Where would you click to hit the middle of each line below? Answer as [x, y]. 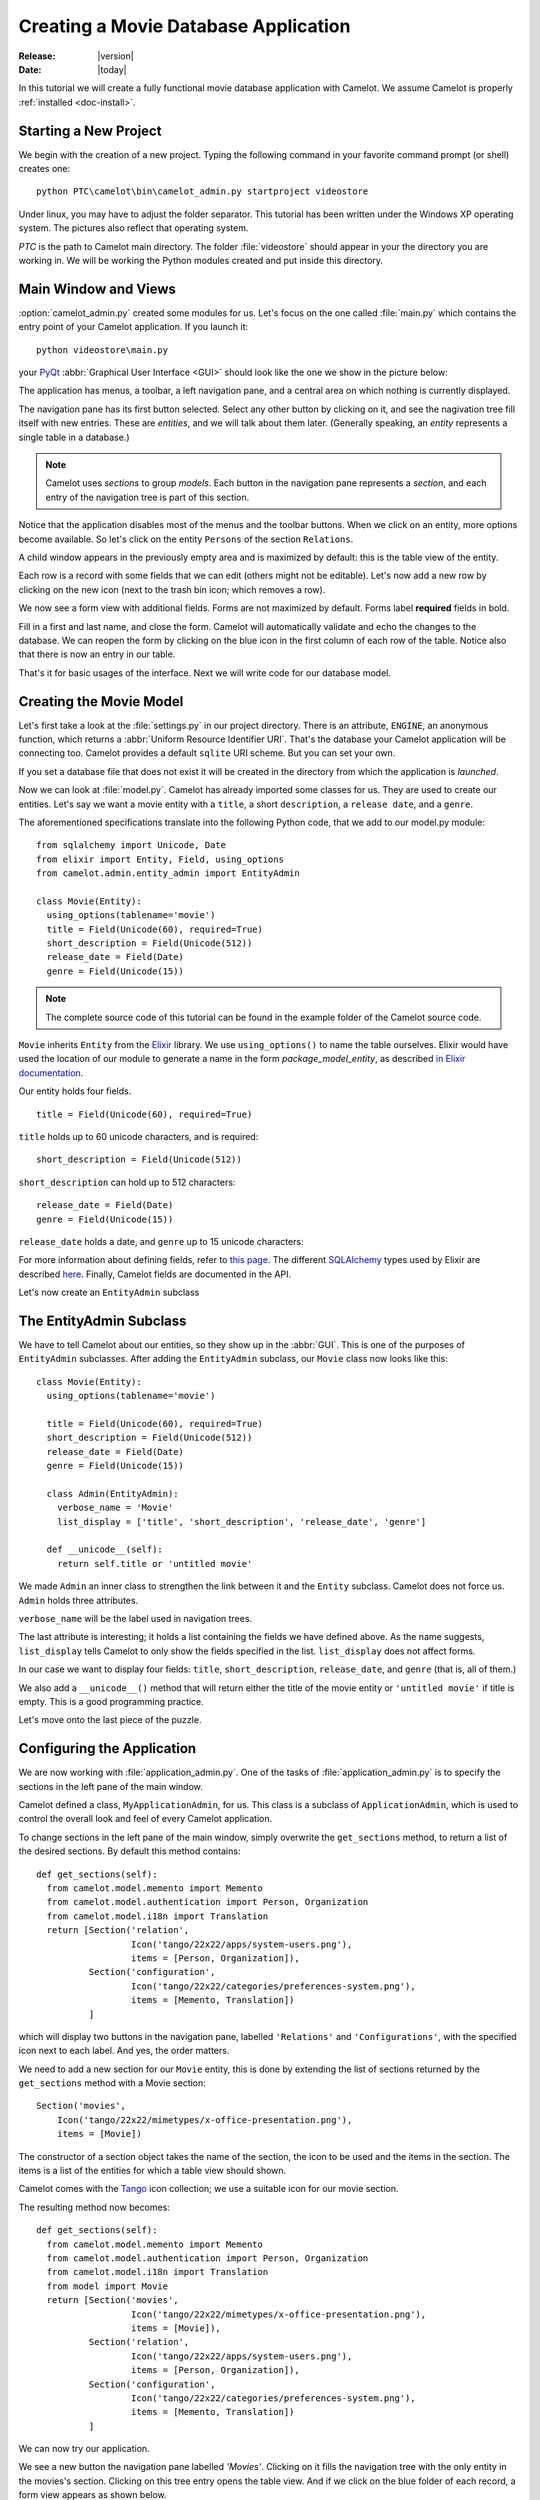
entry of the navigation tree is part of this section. [147, 497]
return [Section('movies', [112, 2300]
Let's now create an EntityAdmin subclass [109, 1292]
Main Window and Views [97, 288]
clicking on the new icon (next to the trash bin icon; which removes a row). [172, 589]
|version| [115, 56]
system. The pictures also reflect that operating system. [133, 228]
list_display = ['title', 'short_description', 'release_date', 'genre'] [241, 1521]
